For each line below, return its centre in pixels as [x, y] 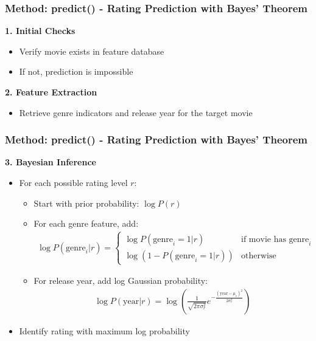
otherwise [259, 256]
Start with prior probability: [86, 203]
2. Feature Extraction [51, 92]
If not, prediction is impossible [76, 71]
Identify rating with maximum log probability [104, 331]
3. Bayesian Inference [51, 162]
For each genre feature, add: [86, 223]
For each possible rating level [73, 182]
